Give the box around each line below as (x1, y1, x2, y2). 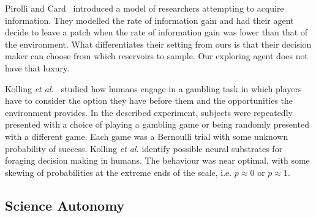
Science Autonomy (5, 195, 125, 214)
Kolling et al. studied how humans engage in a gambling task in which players (5, 82, 302, 95)
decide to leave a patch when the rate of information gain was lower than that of (5, 26, 308, 38)
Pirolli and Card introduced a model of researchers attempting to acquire (5, 2, 284, 14)
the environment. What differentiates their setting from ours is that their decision (5, 37, 312, 50)
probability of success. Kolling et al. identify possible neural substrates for (5, 142, 283, 154)
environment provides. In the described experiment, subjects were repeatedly (5, 106, 293, 118)
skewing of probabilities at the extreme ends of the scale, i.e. (5, 165, 232, 178)
